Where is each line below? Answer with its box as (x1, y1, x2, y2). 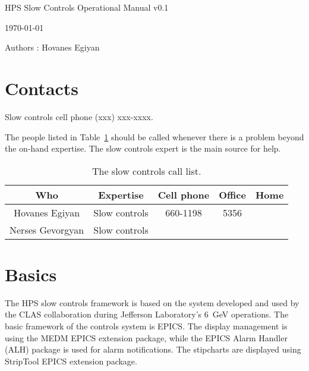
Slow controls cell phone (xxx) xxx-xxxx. (5, 110, 153, 122)
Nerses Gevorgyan (10, 222, 84, 237)
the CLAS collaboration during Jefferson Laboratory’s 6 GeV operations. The (5, 308, 289, 320)
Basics (5, 262, 57, 286)
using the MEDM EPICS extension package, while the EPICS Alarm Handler (5, 331, 288, 344)
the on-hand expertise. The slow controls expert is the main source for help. (5, 142, 281, 155)
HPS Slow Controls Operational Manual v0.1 (5, 1, 169, 13)
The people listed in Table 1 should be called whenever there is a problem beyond (5, 130, 304, 143)
